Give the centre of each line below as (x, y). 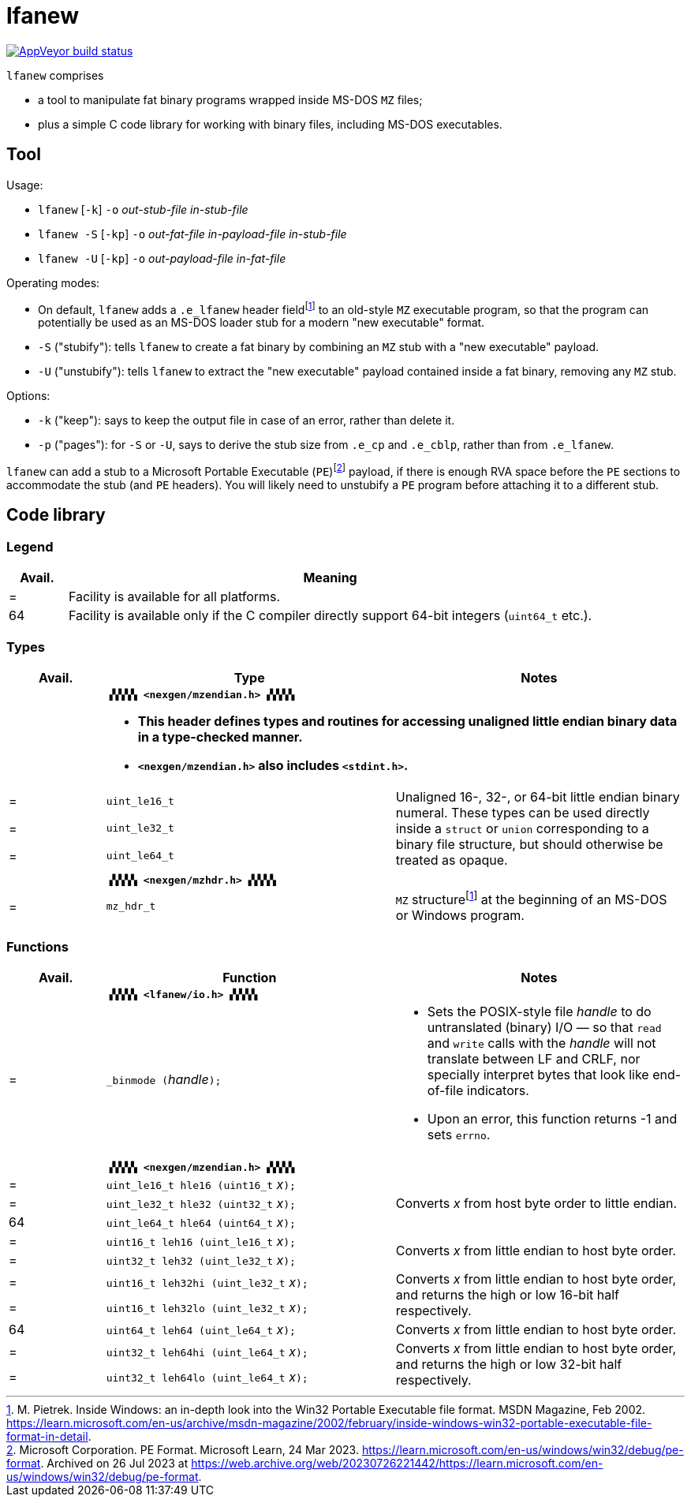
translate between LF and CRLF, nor (534, 1058)
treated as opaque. (452, 860)
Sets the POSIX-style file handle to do (539, 1011)
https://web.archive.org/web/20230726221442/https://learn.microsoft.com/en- (397, 1463)
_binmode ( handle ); (164, 1079)
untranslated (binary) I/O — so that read (544, 1027)
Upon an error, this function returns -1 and (552, 1118)
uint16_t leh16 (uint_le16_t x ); (201, 1241)
